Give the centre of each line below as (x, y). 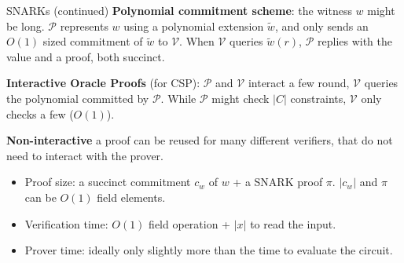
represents (84, 26)
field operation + (190, 223)
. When (197, 41)
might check (241, 98)
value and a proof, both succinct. (86, 56)
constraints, (318, 98)
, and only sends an (321, 26)
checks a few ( (40, 113)
